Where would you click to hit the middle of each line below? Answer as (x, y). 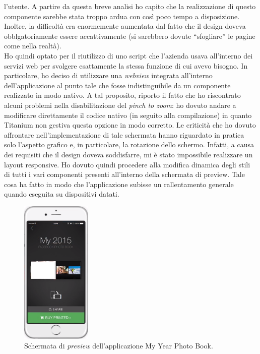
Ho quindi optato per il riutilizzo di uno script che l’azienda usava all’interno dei (128, 55)
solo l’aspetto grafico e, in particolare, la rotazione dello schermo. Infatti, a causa (129, 144)
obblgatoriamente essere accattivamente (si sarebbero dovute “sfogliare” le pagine (130, 36)
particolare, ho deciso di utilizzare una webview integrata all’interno (108, 75)
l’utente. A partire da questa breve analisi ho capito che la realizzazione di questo (130, 6)
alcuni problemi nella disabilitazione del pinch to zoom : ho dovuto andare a (120, 105)
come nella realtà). (33, 46)
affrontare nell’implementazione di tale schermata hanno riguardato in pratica (124, 134)
